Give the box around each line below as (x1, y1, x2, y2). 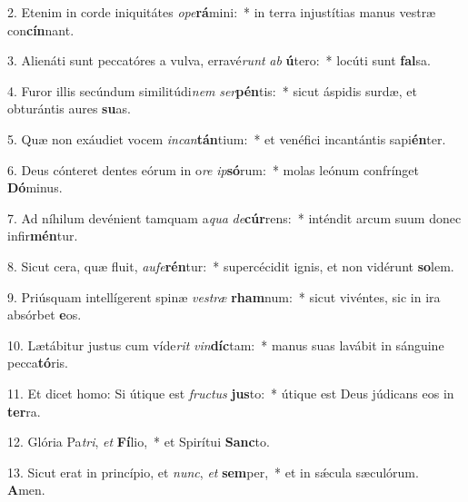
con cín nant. (7, 20, 75, 39)
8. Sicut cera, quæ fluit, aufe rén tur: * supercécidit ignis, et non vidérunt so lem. (7, 256, 454, 275)
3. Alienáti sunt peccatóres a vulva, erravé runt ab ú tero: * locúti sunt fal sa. (7, 51, 431, 70)
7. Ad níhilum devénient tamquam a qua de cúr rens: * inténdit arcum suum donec (7, 208, 462, 227)
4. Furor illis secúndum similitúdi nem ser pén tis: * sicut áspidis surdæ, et (7, 81, 417, 100)
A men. (7, 480, 45, 499)
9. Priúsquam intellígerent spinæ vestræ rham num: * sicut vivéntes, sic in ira (7, 287, 441, 306)
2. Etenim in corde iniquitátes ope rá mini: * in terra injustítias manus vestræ (7, 3, 436, 21)
